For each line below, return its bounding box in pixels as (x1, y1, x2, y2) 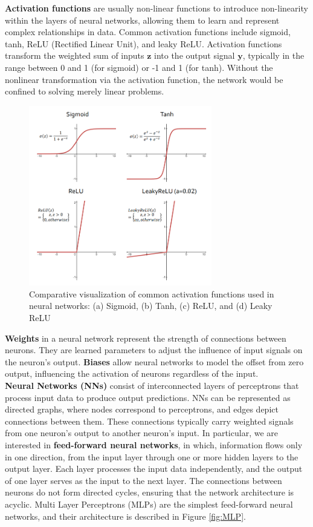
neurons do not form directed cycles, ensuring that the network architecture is (5, 486, 294, 499)
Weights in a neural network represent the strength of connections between (5, 331, 286, 344)
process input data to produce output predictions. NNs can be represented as (5, 391, 291, 403)
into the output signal (154, 49, 235, 62)
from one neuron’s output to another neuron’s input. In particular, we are (5, 426, 278, 439)
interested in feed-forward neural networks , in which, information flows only (5, 439, 303, 451)
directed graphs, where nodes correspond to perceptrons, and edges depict (5, 403, 279, 416)
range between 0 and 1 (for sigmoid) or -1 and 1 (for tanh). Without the (5, 61, 273, 73)
